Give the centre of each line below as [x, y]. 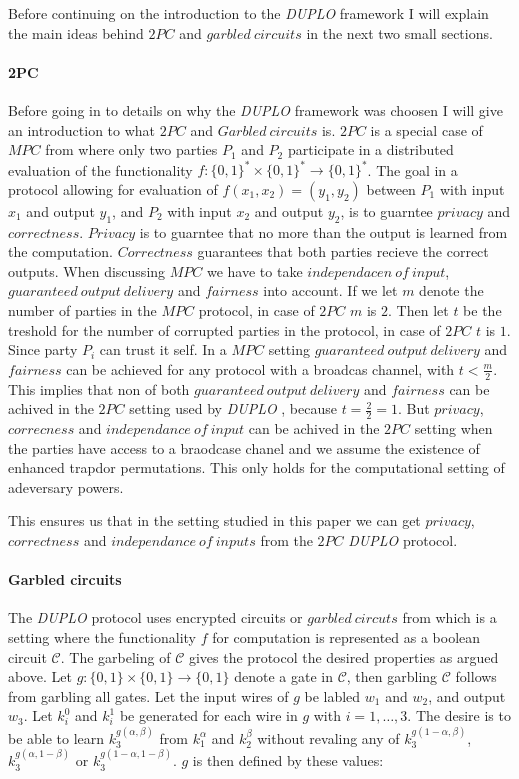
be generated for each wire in [208, 715]
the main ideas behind [76, 32]
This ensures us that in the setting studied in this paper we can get [214, 520]
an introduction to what [82, 129]
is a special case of [426, 129]
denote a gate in [283, 676]
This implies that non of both [99, 388]
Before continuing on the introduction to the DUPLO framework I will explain [248, 13]
